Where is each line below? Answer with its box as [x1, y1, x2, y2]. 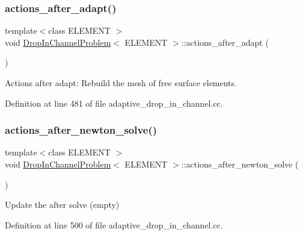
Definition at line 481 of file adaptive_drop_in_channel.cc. [5, 96, 223, 109]
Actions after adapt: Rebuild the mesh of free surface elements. [5, 77, 237, 89]
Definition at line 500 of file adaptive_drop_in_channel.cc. [5, 218, 223, 231]
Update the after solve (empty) [5, 198, 120, 211]
